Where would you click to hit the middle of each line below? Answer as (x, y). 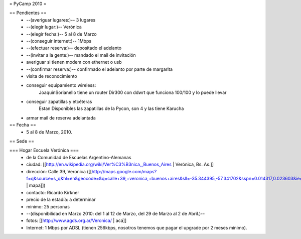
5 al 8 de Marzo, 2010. (49, 132)
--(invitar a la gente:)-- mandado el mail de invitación (81, 55)
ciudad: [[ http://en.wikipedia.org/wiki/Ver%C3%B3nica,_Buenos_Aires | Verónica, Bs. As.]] (120, 164)
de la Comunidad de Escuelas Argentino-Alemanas (79, 157)
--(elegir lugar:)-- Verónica (54, 27)
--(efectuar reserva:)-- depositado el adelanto (74, 48)
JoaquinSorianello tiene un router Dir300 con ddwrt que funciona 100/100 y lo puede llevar (133, 92)
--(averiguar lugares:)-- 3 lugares (61, 20)
